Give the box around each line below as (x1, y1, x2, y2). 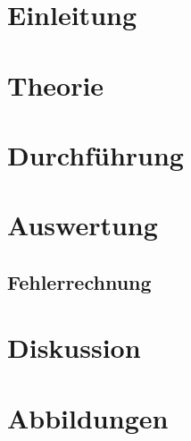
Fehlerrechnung (7, 267, 152, 295)
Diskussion (7, 329, 141, 366)
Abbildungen (7, 399, 169, 436)
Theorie (7, 66, 104, 103)
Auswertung (7, 207, 158, 243)
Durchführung (7, 136, 184, 173)
